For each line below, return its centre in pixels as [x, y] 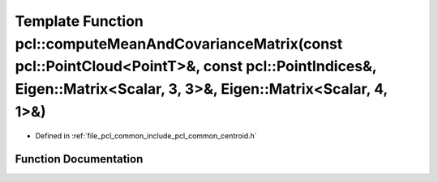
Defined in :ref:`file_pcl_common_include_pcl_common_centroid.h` [146, 135]
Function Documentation [79, 159]
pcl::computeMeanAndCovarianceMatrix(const [179, 44]
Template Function [79, 21]
